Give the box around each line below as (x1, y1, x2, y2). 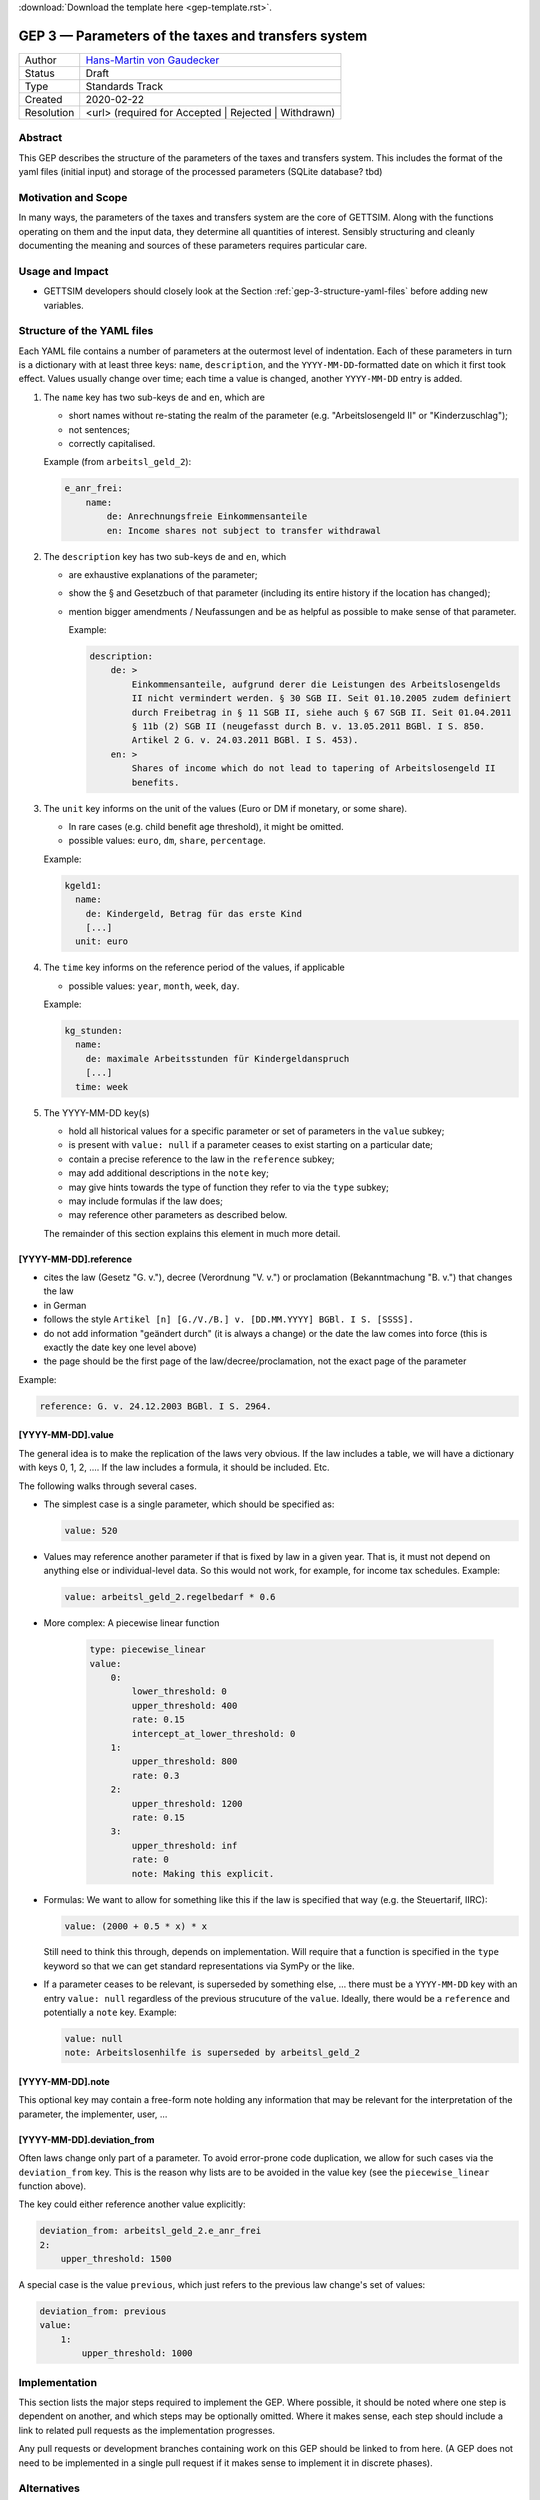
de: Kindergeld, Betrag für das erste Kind (85, 908, 302, 919)
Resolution (24, 105, 75, 119)
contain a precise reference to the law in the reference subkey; (68, 1153, 335, 1165)
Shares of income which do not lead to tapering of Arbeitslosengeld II (131, 763, 496, 774)
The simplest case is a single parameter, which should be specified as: (43, 1498, 335, 1510)
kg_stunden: (64, 1025, 124, 1037)
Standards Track (85, 79, 164, 93)
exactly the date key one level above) (43, 1341, 197, 1354)
